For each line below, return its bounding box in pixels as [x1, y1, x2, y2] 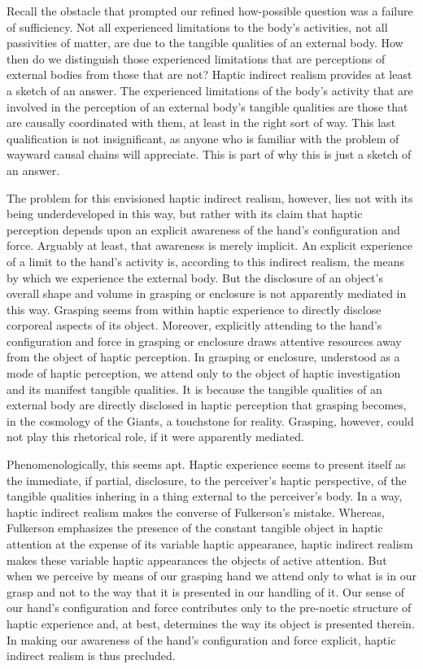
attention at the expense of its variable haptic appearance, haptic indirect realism [7, 536, 413, 552]
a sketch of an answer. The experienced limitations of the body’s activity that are [7, 81, 413, 98]
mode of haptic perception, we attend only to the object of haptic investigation [7, 365, 401, 382]
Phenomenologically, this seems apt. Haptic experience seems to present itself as [7, 456, 406, 473]
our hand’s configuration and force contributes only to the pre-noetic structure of [7, 599, 412, 616]
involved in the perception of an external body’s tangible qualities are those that [7, 98, 408, 115]
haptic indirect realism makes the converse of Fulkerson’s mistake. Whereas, [7, 503, 385, 520]
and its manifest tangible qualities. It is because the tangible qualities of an [7, 380, 382, 397]
